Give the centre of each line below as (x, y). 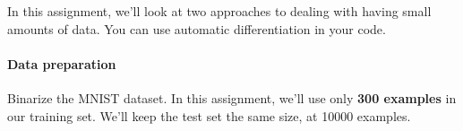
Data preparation (62, 63)
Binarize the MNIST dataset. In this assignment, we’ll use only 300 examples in (232, 97)
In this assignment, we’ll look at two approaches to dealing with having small (219, 11)
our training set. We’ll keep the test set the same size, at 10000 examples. (209, 115)
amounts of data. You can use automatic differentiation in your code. (197, 28)
